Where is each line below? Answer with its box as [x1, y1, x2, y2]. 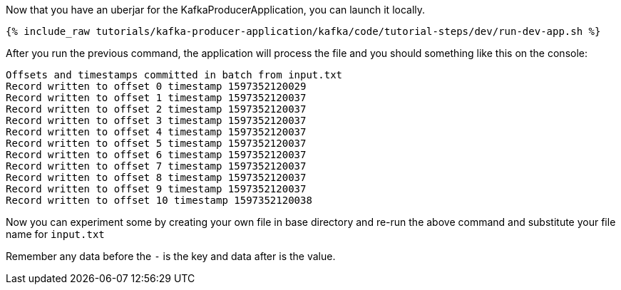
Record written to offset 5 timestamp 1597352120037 [6, 138, 307, 149]
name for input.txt [6, 228, 105, 240]
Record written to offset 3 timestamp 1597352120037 [6, 115, 307, 126]
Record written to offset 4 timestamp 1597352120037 [6, 126, 307, 138]
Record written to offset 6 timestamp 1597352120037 [6, 149, 307, 160]
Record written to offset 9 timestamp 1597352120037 [6, 183, 307, 195]
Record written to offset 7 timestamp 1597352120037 [6, 160, 307, 172]
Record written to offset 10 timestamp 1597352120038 [6, 195, 312, 206]
